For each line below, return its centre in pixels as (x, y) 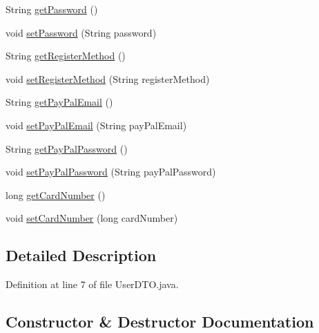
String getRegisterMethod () (66, 56)
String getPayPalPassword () (67, 148)
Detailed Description (81, 255)
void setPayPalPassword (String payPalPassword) (111, 172)
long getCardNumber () (56, 194)
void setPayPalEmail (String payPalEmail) (96, 125)
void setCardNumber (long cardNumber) (92, 218)
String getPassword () (52, 9)
